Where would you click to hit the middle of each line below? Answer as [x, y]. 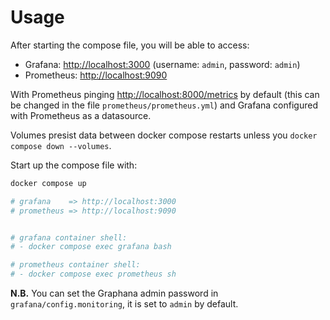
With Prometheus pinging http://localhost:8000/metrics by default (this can [165, 94]
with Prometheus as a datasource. [81, 115]
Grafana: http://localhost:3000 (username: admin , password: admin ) [162, 64]
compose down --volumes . [61, 145]
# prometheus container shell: [75, 265]
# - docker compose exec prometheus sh [93, 274]
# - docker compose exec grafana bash [91, 247]
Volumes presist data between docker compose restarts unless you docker [164, 135]
